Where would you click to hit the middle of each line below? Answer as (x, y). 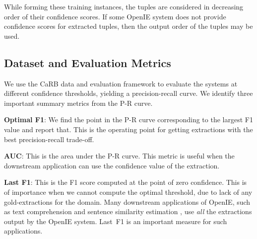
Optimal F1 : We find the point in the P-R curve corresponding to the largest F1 (128, 119)
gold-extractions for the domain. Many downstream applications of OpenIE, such (127, 201)
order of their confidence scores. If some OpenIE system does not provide (115, 16)
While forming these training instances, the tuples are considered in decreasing (124, 6)
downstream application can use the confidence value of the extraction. (112, 165)
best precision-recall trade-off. (49, 139)
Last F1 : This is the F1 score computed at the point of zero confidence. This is (126, 182)
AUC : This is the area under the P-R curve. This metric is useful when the (119, 156)
